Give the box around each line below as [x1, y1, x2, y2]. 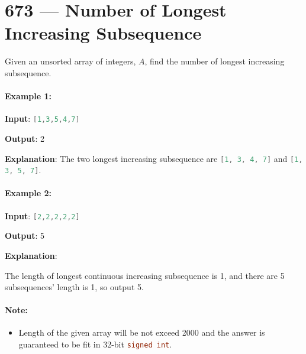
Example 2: [5, 187, 51, 199]
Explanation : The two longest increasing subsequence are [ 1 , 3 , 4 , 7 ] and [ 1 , [5, 152, 303, 164]
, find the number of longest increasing [144, 55, 285, 67]
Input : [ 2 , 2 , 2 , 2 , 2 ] [5, 209, 80, 222]
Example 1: [5, 90, 51, 102]
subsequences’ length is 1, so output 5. [5, 281, 144, 293]
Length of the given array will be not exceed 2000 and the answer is [18, 326, 265, 339]
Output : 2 [5, 132, 45, 144]
